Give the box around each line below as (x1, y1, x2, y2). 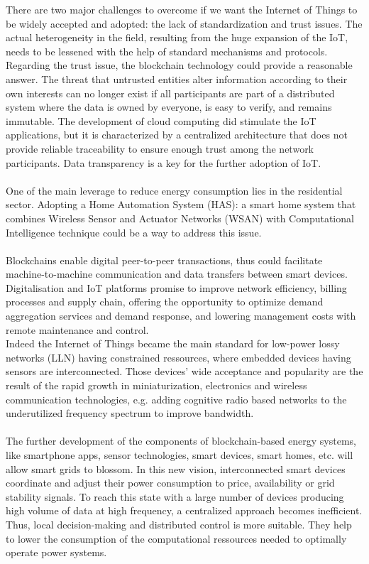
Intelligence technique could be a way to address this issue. (6, 224, 262, 239)
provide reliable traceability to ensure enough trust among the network (6, 141, 314, 156)
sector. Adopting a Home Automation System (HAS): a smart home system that (6, 197, 356, 212)
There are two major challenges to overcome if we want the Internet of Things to (6, 2, 358, 16)
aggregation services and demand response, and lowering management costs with (6, 308, 356, 323)
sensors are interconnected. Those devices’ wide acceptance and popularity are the (6, 364, 363, 379)
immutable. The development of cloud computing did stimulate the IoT (6, 113, 316, 128)
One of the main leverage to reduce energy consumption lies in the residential (6, 183, 343, 197)
